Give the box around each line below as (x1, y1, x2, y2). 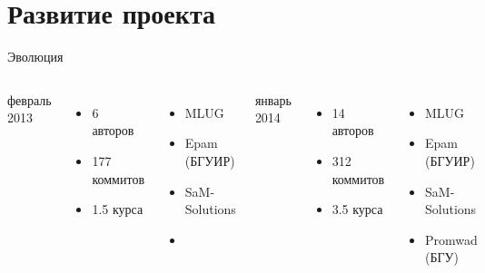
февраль (7, 90, 52, 109)
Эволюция (7, 47, 64, 66)
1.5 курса (92, 200, 144, 219)
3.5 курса (332, 200, 383, 219)
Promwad (425, 229, 478, 249)
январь (254, 90, 292, 109)
